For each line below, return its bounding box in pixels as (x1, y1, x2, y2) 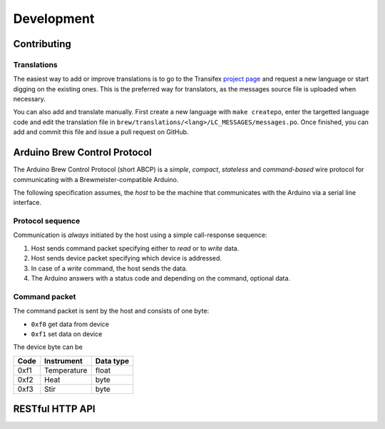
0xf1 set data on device (31, 329, 103, 338)
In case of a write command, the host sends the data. (31, 264, 188, 273)
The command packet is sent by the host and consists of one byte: (13, 307, 210, 316)
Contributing (13, 38, 71, 50)
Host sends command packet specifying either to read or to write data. (31, 243, 240, 253)
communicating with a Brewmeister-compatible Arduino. (13, 175, 179, 183)
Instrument (43, 355, 83, 365)
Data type (95, 355, 130, 365)
